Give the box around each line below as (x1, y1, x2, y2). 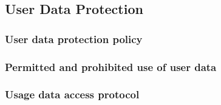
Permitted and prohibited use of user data (5, 59, 217, 74)
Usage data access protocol (5, 87, 140, 102)
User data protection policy (5, 31, 143, 46)
